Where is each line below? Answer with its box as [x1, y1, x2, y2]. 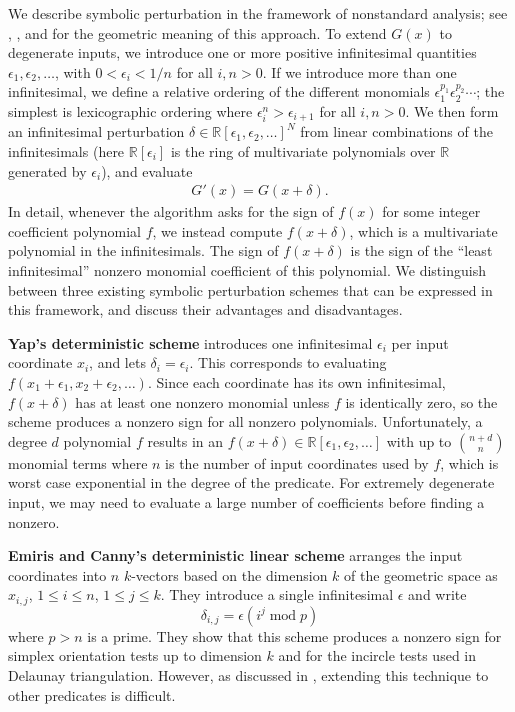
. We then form [405, 100, 499, 121]
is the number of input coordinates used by [165, 452, 429, 473]
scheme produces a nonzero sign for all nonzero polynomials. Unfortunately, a [8, 411, 483, 432]
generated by [8, 160, 87, 181]
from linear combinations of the [300, 121, 493, 142]
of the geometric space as [344, 564, 498, 585]
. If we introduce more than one [262, 61, 457, 82]
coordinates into [8, 564, 107, 585]
